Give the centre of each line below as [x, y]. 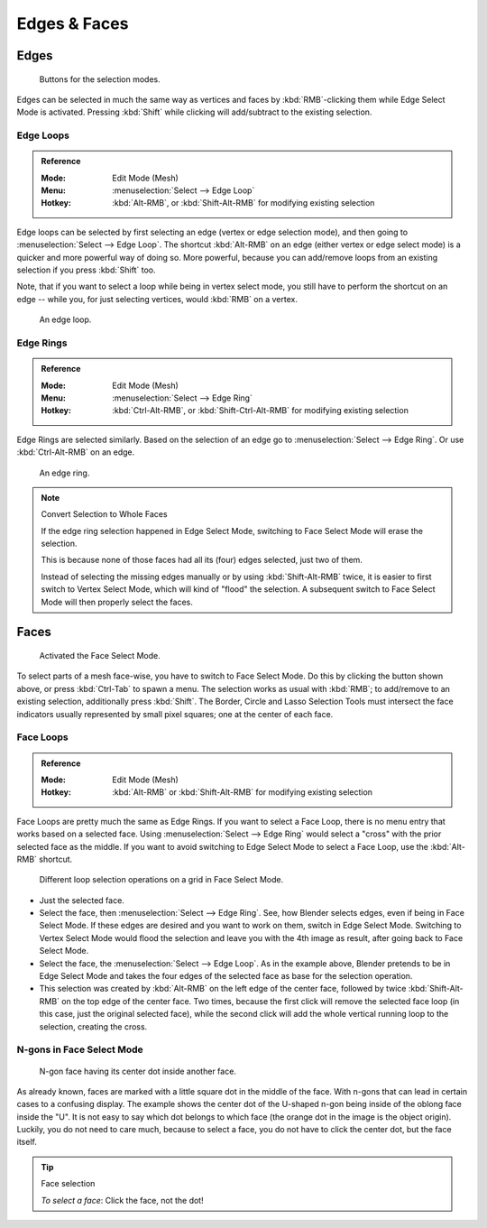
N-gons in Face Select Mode [80, 1049]
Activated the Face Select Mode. [100, 656]
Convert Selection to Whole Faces [104, 514]
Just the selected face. [82, 900]
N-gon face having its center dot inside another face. [138, 1071]
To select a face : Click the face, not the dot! [122, 1200]
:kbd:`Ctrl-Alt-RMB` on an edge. [76, 452]
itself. [27, 1142]
